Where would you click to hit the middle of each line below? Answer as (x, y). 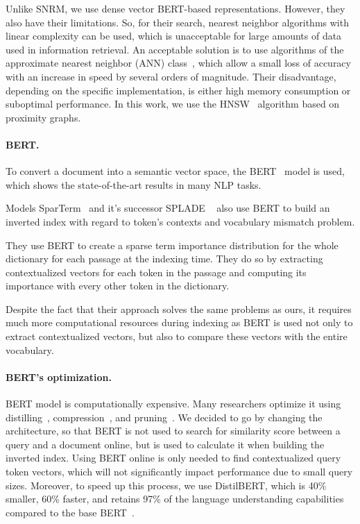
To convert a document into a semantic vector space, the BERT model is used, (175, 171)
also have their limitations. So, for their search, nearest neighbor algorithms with (177, 22)
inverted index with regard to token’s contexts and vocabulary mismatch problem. (180, 221)
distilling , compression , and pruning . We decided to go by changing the (164, 417)
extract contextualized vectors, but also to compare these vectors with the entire (177, 336)
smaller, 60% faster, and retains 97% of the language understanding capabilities (175, 499)
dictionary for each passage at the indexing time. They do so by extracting (164, 259)
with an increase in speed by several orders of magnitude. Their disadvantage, (171, 76)
